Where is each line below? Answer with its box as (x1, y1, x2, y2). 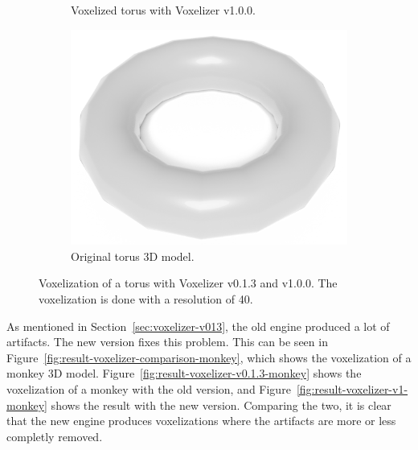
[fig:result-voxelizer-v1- (296, 381, 408, 397)
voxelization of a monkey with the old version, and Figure (6, 381, 291, 397)
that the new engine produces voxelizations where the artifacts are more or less (6, 412, 396, 429)
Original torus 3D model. (71, 247, 195, 264)
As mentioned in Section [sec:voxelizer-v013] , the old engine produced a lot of (6, 317, 390, 334)
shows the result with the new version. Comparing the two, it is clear (51, 396, 391, 413)
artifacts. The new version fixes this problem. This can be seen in (6, 333, 328, 350)
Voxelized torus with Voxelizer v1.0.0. (71, 2, 256, 18)
